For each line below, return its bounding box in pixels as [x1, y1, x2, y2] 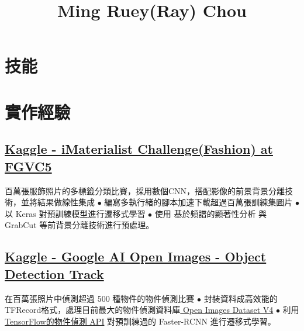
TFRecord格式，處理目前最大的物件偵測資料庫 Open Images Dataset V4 [5, 304, 274, 316]
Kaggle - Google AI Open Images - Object [5, 247, 267, 266]
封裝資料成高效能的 [203, 292, 278, 304]
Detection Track [5, 264, 104, 282]
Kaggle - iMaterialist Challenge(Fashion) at [5, 140, 273, 158]
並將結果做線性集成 [20, 196, 95, 208]
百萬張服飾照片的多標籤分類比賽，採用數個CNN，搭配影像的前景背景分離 [5, 184, 285, 196]
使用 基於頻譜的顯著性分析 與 [154, 207, 267, 219]
